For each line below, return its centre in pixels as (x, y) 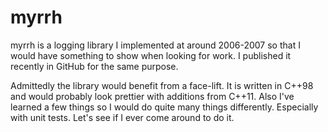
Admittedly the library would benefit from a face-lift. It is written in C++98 (162, 85)
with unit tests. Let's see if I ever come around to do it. (122, 117)
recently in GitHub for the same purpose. (94, 66)
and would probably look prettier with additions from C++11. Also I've (152, 96)
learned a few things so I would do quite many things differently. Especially (164, 107)
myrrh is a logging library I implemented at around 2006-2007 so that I (155, 45)
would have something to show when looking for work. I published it (151, 55)
